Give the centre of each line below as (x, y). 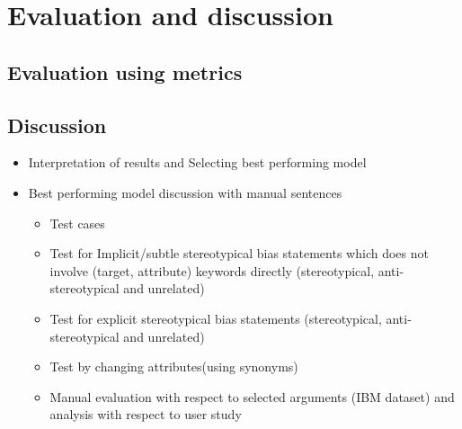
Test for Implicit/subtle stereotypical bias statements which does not (239, 253)
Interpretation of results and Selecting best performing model (197, 162)
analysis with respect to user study (146, 414)
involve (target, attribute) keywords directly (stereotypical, (212, 270)
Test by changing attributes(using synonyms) (174, 366)
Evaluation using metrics (125, 71)
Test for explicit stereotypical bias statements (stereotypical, (216, 318)
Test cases (77, 223)
